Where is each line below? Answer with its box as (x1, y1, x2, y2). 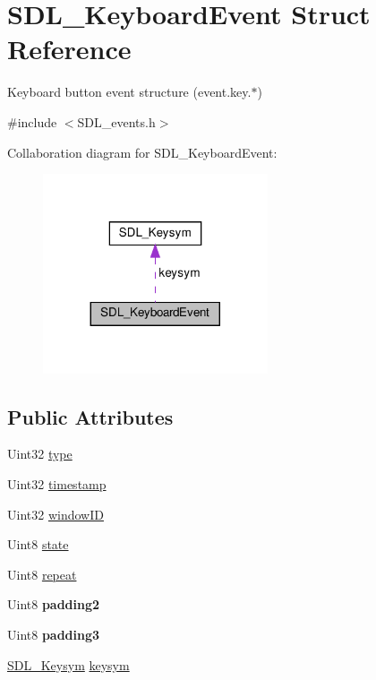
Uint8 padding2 (7, 595, 100, 614)
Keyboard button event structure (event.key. (7, 82, 252, 101)
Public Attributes (7, 402, 174, 430)
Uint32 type (7, 444, 73, 463)
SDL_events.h (77, 112, 156, 131)
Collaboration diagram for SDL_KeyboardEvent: (7, 142, 278, 161)
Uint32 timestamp (7, 475, 107, 493)
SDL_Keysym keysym (7, 655, 130, 674)
